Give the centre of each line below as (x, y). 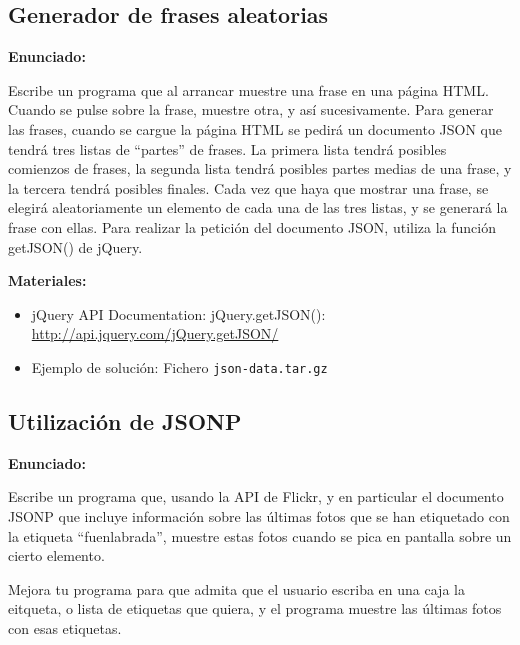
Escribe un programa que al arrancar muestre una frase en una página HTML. (248, 89)
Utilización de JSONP (125, 420)
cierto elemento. (56, 555)
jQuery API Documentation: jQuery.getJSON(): (178, 313)
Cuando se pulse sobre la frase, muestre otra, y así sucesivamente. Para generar (251, 109)
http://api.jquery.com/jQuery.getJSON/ (155, 333)
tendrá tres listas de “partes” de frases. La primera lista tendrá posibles (227, 148)
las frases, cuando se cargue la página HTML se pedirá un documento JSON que (255, 128)
